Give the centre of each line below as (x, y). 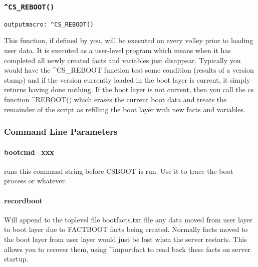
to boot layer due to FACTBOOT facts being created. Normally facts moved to (126, 229)
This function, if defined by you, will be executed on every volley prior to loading (129, 40)
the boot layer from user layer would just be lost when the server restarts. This (125, 239)
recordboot (23, 200)
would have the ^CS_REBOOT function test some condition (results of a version (129, 70)
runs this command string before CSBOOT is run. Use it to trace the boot (119, 171)
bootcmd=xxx (29, 152)
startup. (16, 259)
